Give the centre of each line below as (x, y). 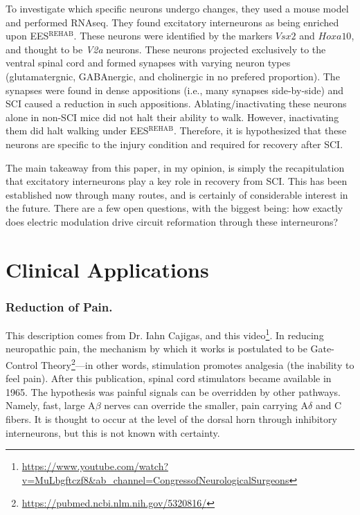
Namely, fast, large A (51, 405)
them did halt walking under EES (77, 130)
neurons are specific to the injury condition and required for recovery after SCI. (174, 144)
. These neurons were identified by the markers (173, 36)
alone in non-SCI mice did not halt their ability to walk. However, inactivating (172, 117)
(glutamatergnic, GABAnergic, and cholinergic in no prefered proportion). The (173, 76)
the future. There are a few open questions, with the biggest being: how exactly (174, 208)
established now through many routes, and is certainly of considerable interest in (177, 194)
